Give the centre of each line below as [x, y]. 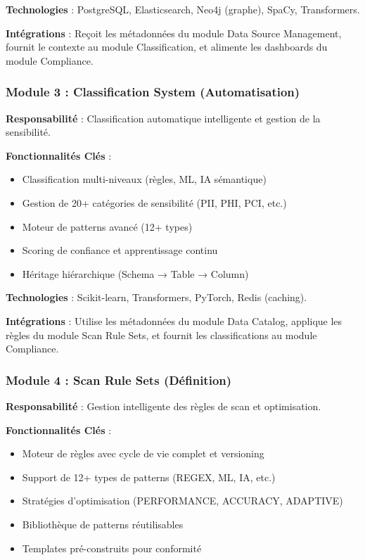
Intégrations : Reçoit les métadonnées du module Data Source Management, [174, 33]
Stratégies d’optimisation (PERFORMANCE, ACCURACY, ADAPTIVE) [182, 501]
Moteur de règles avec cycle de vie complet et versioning [143, 453]
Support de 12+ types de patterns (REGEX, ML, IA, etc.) [149, 477]
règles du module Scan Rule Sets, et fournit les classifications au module [161, 335]
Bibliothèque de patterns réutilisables [103, 524]
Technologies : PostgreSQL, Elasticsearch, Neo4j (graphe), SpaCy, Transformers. [183, 9]
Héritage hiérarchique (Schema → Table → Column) [135, 273]
